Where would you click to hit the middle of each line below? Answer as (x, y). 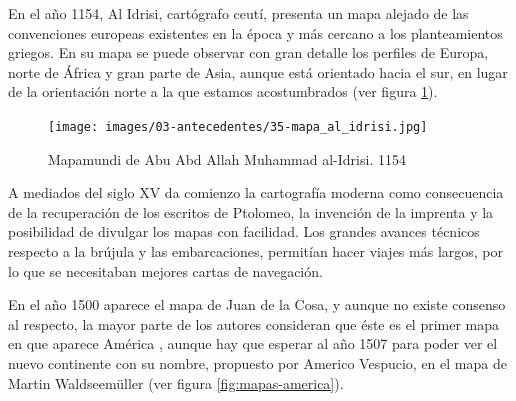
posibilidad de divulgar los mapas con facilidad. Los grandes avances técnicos (244, 231)
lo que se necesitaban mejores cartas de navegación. (165, 270)
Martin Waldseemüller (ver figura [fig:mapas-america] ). (176, 382)
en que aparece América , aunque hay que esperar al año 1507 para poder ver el (253, 343)
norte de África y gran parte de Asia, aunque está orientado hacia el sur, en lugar (258, 71)
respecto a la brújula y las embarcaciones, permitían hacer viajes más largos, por (255, 251)
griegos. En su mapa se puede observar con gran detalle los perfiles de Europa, (248, 52)
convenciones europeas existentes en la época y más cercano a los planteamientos (255, 32)
